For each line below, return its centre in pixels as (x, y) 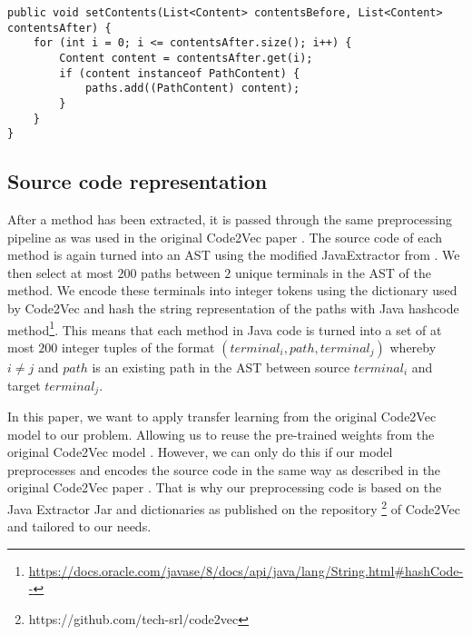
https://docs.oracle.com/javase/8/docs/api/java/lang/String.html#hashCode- (246, 570)
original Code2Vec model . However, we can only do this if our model (200, 452)
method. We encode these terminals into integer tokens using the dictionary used (232, 290)
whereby (413, 347)
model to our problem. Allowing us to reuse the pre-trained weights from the (221, 434)
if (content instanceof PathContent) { (180, 73)
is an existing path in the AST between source (221, 367)
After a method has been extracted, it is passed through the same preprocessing (230, 219)
